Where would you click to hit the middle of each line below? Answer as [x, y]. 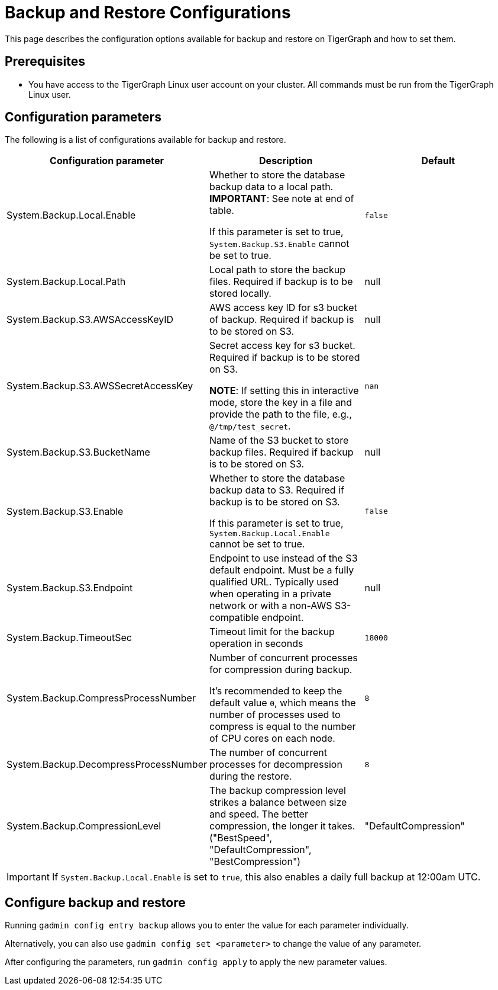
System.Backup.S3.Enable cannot [279, 244]
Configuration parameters [83, 117]
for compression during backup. [281, 670]
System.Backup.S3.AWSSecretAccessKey [100, 386]
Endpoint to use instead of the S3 [283, 558]
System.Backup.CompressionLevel [84, 826]
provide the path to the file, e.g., [280, 414]
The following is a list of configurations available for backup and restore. [145, 140]
